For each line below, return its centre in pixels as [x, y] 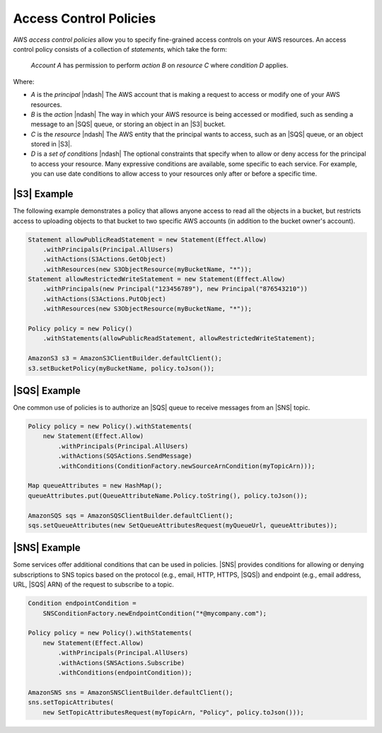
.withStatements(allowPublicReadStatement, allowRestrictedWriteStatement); [179, 339]
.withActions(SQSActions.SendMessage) [125, 456]
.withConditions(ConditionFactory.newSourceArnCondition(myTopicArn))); [186, 466]
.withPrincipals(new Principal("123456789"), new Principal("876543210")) [175, 289]
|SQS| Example [47, 391]
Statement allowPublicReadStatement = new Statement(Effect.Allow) [147, 239]
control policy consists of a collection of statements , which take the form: [120, 49]
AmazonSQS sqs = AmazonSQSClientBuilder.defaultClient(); [131, 515]
